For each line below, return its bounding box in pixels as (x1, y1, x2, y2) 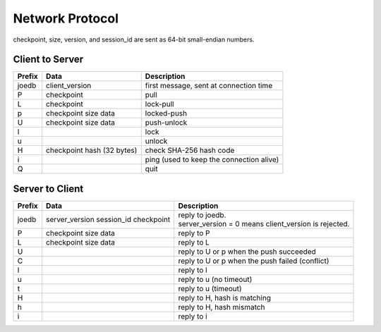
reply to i (178, 311, 207, 321)
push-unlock (145, 118, 188, 128)
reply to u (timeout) (178, 283, 243, 293)
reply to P (178, 228, 210, 238)
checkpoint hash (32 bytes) (46, 145, 138, 155)
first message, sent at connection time (145, 81, 273, 91)
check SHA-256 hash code (145, 145, 235, 155)
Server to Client (13, 183, 84, 195)
